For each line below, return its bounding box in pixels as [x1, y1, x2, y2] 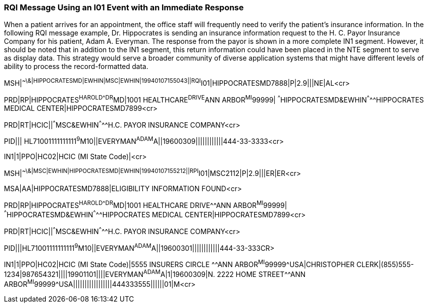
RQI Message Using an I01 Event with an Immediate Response [4, 2, 244, 12]
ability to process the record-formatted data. [4, 62, 148, 71]
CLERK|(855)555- [356, 260, 414, 269]
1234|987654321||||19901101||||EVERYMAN [4, 270, 144, 278]
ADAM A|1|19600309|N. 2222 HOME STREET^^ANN [143, 268, 306, 278]
